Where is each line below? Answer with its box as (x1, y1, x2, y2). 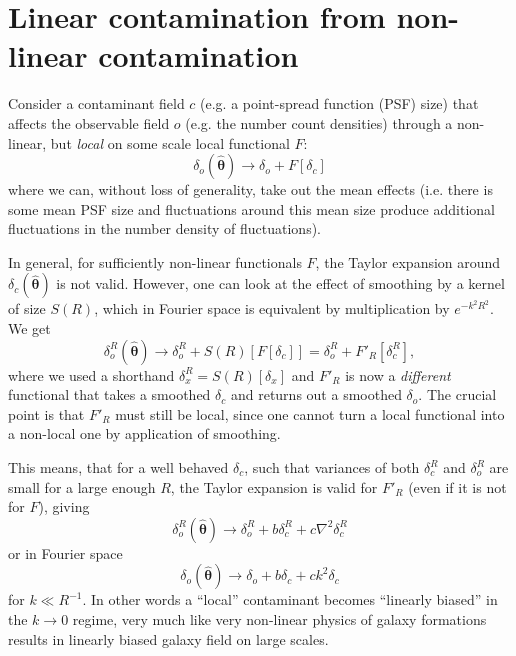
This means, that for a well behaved (8, 457, 229, 478)
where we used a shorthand (8, 364, 175, 385)
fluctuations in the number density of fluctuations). (8, 218, 321, 239)
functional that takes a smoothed (8, 384, 211, 405)
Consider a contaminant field (8, 93, 185, 114)
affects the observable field (8, 112, 170, 133)
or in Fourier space (8, 542, 123, 563)
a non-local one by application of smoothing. (8, 423, 281, 444)
